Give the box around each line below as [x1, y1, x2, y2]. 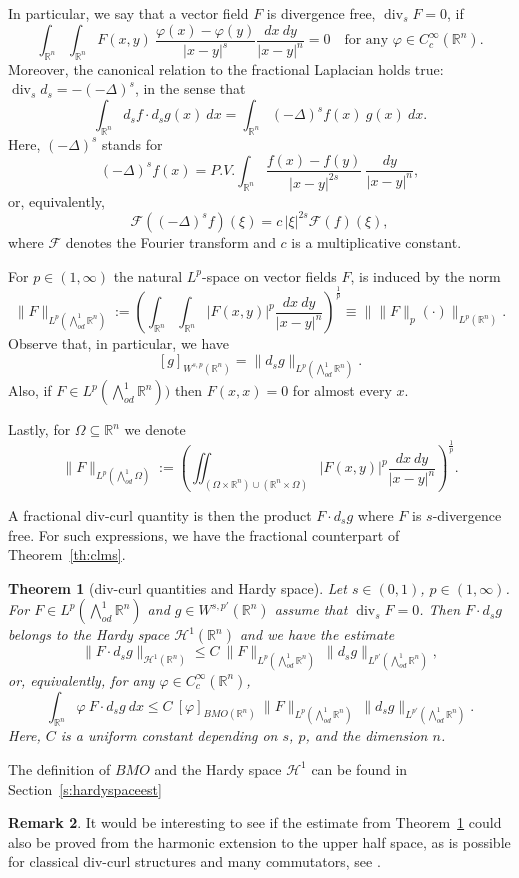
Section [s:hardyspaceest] [8, 778, 162, 799]
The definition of [8, 758, 111, 779]
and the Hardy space [154, 758, 282, 779]
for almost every [292, 380, 392, 401]
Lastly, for [8, 419, 71, 440]
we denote [124, 419, 186, 440]
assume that [274, 599, 348, 620]
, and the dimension [305, 725, 428, 746]
